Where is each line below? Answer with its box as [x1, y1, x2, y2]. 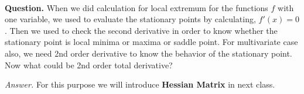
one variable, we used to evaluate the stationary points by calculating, [5, 13, 256, 25]
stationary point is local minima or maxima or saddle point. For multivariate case [5, 36, 298, 48]
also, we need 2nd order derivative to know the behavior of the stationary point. [5, 47, 292, 59]
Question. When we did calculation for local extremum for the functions [5, 1, 268, 13]
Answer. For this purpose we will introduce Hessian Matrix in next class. [5, 78, 275, 90]
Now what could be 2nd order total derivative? [5, 58, 173, 71]
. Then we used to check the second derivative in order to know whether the [5, 24, 278, 36]
